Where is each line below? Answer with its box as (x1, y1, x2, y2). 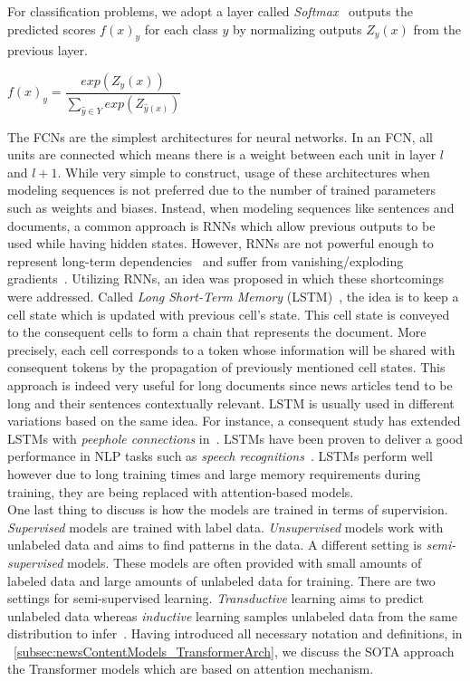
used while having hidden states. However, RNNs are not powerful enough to (7, 234, 434, 253)
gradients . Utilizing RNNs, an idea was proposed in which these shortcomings (7, 269, 444, 288)
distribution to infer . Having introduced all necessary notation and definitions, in (7, 624, 463, 643)
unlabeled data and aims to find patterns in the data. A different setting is (7, 535, 422, 554)
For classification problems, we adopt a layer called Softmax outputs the (7, 2, 413, 20)
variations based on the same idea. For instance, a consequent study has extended (7, 411, 461, 430)
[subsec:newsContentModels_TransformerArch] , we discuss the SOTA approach (14, 641, 455, 660)
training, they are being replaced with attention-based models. (7, 482, 354, 501)
